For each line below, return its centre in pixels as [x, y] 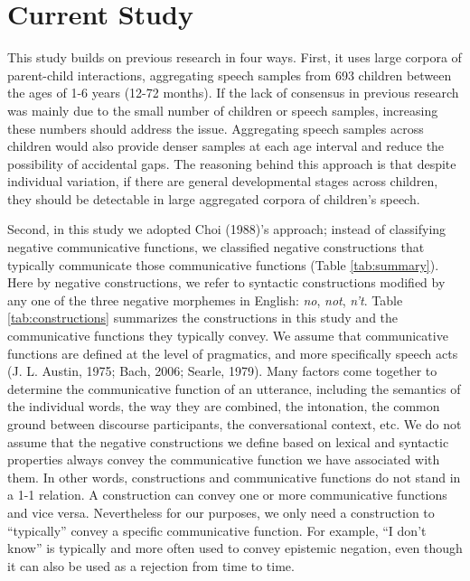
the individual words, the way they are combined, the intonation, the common [224, 406]
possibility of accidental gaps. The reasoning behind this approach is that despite [232, 163]
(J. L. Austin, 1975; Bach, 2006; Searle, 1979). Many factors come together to [222, 371]
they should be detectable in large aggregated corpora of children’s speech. [214, 198]
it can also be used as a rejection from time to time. [151, 565]
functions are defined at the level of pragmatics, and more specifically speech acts [233, 353]
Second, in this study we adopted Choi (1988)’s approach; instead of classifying [227, 229]
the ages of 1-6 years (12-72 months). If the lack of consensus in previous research [233, 93]
